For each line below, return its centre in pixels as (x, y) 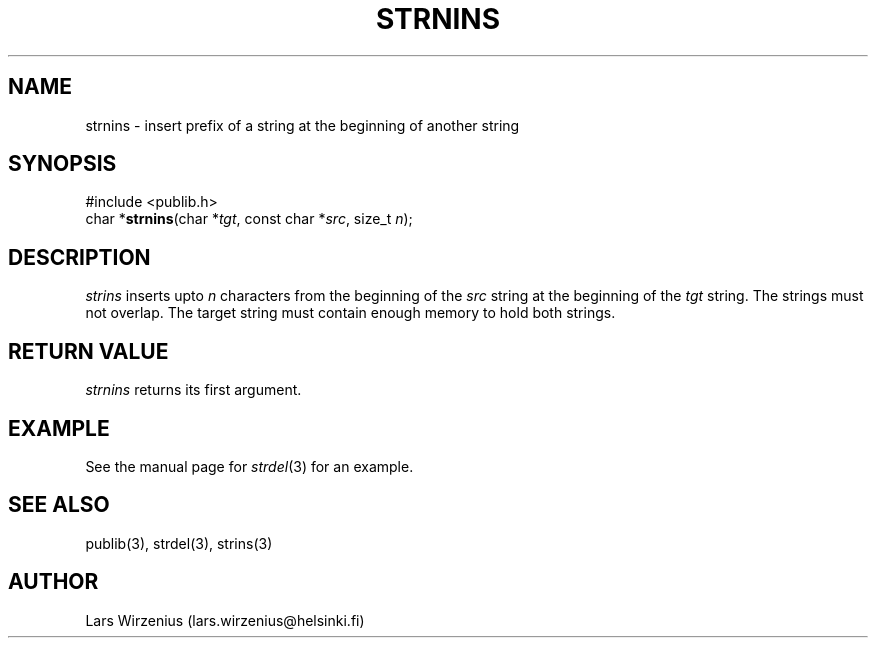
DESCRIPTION (79, 257)
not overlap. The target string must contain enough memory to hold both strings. (350, 313)
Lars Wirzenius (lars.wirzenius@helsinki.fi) (225, 620)
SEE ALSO (59, 505)
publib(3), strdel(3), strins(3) (179, 543)
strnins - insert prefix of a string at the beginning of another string (302, 125)
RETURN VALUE (88, 351)
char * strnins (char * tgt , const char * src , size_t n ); (249, 219)
